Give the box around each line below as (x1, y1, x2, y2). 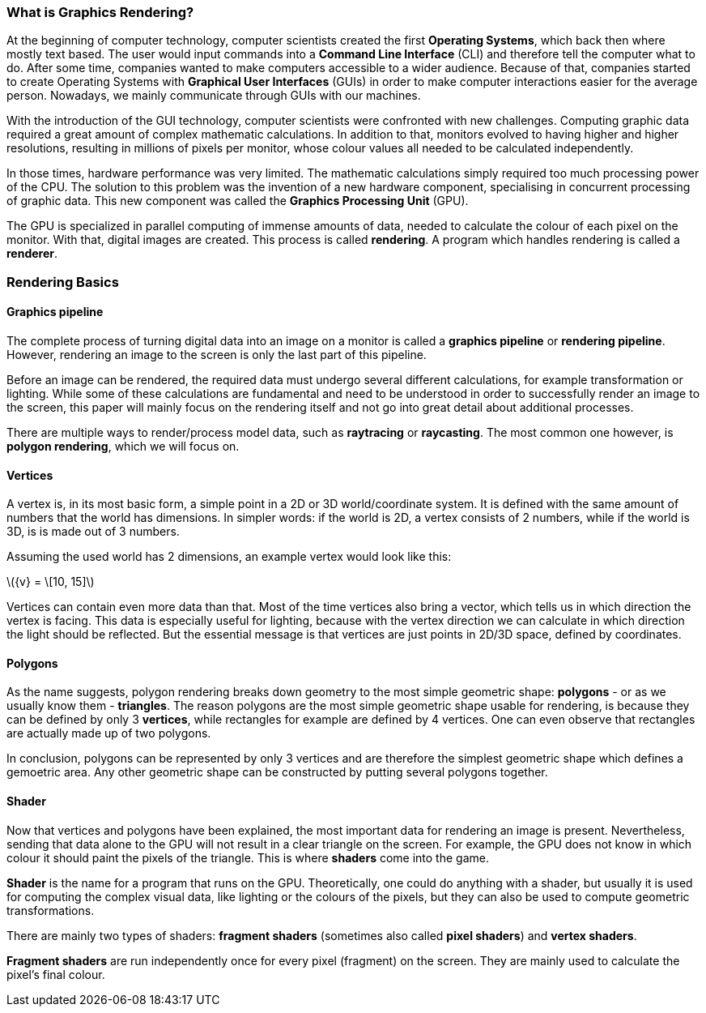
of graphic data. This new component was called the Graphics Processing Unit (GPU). (6, 194, 469, 208)
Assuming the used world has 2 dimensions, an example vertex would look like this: (6, 549, 452, 564)
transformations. (6, 903, 95, 917)
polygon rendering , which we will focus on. (6, 438, 240, 453)
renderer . (6, 246, 58, 261)
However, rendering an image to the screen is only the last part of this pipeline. (6, 347, 427, 361)
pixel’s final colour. (6, 967, 105, 981)
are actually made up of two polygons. (6, 726, 211, 741)
